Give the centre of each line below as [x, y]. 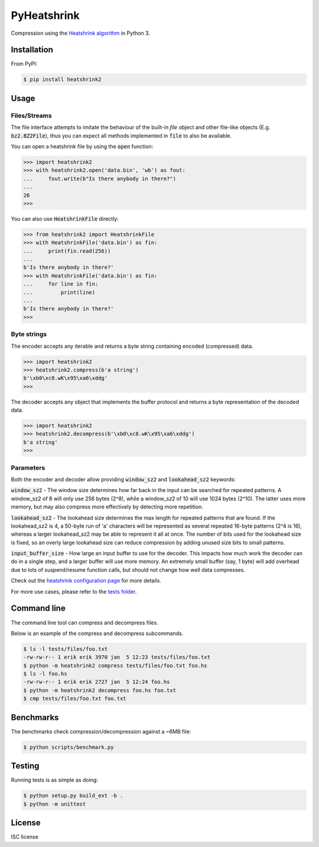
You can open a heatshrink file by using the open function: [82, 146]
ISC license [25, 837]
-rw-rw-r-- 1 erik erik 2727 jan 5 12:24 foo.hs [97, 682]
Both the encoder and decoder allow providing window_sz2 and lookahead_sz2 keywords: [123, 479]
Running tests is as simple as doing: [55, 780]
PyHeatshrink [45, 15]
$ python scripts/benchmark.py [69, 747]
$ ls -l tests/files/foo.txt [66, 649]
